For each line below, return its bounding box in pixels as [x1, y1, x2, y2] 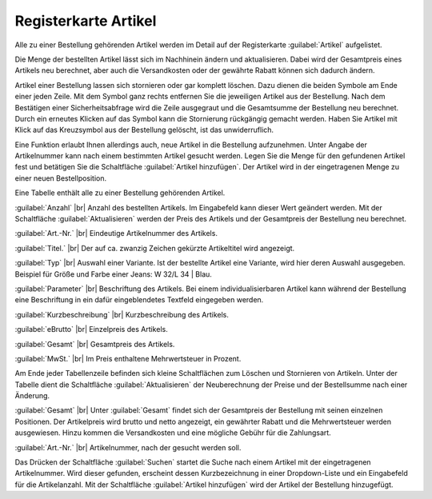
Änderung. [14, 391, 50, 401]
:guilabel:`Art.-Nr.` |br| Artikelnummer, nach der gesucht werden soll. [14, 442, 242, 452]
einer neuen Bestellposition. [14, 173, 107, 183]
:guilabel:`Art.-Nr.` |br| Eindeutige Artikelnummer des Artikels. [14, 229, 218, 238]
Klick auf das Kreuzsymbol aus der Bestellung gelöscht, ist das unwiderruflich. [14, 125, 274, 135]
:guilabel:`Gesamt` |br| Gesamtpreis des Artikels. [14, 339, 175, 349]
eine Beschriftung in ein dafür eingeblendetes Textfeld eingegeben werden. [14, 295, 264, 305]
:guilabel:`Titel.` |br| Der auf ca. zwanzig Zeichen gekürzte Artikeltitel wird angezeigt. [14, 243, 295, 253]
